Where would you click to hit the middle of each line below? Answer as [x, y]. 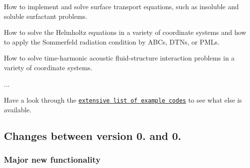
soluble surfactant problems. [46, 16]
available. [18, 109]
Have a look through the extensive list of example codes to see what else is [123, 100]
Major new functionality [52, 160]
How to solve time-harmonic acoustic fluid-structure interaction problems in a [119, 58]
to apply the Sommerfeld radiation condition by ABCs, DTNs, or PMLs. [112, 41]
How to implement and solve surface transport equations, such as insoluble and [121, 6]
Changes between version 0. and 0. [93, 135]
